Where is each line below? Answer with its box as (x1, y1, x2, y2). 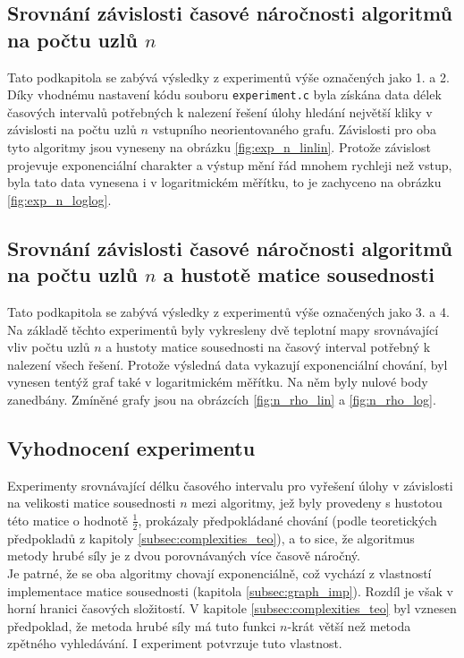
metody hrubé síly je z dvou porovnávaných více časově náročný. (7, 546, 360, 565)
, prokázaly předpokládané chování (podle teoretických (138, 510, 437, 529)
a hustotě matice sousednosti (163, 261, 434, 288)
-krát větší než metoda (287, 616, 411, 635)
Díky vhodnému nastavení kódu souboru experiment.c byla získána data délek (7, 85, 442, 104)
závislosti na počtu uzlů (7, 120, 137, 139)
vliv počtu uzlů (7, 338, 90, 356)
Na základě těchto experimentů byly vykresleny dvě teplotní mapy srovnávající (7, 320, 439, 338)
